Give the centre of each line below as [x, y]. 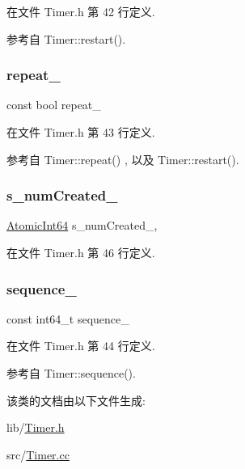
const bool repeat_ [54, 105]
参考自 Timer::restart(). [66, 38]
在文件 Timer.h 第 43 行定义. [81, 132]
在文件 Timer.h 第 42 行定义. [81, 11]
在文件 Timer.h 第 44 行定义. [81, 346]
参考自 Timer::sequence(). [71, 373]
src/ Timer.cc [38, 454]
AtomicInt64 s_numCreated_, [82, 225]
